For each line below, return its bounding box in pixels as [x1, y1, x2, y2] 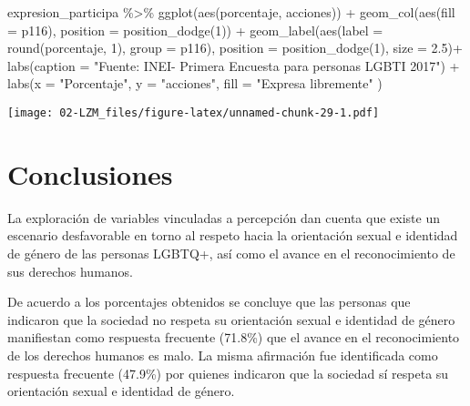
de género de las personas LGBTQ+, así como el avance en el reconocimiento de [7, 243, 455, 262]
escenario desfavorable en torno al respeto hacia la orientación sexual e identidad [7, 226, 458, 245]
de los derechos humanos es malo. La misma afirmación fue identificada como [7, 345, 438, 364]
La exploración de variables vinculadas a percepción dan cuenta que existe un [7, 208, 440, 227]
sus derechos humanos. [7, 261, 133, 280]
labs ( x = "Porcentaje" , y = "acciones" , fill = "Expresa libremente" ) [7, 74, 383, 93]
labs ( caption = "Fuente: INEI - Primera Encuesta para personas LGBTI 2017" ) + [7, 56, 460, 75]
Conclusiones [7, 155, 173, 192]
